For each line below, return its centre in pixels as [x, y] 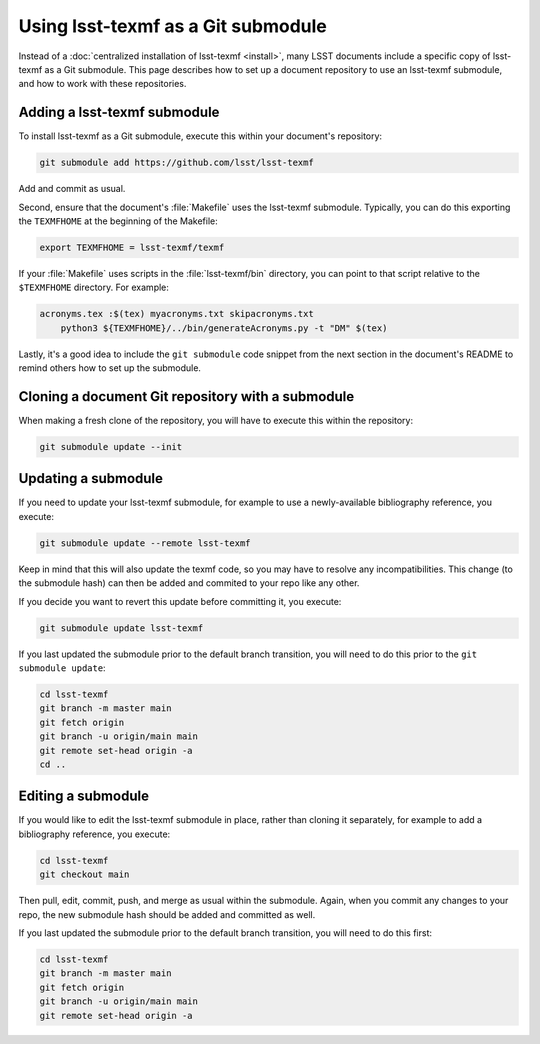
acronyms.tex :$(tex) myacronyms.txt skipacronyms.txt [176, 314]
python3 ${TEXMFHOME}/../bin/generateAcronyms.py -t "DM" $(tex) [224, 328]
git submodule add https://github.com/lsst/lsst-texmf [176, 163]
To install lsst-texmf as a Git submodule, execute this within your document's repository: [200, 136]
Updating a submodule [91, 478]
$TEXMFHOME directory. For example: [94, 287]
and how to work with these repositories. [102, 84]
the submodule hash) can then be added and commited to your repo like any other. [189, 583]
